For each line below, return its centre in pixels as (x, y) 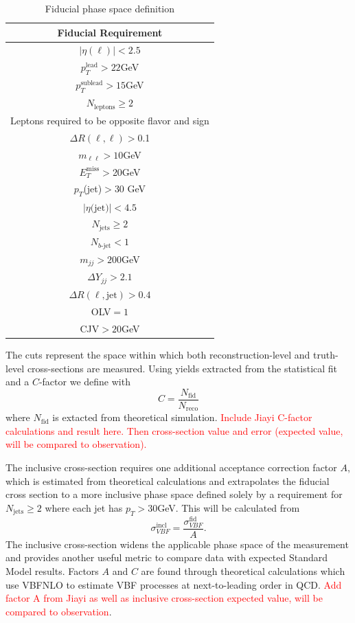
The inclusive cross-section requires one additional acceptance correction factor (171, 467)
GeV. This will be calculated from (229, 507)
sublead (92, 83)
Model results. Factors (52, 571)
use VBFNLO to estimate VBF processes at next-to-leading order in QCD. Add (174, 584)
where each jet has (84, 507)
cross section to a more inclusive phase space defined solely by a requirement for (174, 494)
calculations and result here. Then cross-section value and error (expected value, (174, 430)
